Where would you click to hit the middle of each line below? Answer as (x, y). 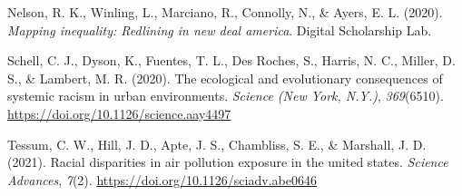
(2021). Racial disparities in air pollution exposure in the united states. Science (228, 162)
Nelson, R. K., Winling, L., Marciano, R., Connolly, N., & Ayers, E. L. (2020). (225, 12)
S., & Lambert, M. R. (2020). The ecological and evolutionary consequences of (225, 78)
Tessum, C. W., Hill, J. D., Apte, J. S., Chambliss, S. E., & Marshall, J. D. (217, 144)
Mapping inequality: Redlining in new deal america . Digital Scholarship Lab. (220, 29)
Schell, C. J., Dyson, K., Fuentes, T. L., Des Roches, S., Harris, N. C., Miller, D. (231, 60)
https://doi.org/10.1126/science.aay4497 (119, 113)
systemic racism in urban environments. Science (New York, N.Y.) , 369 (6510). (226, 96)
